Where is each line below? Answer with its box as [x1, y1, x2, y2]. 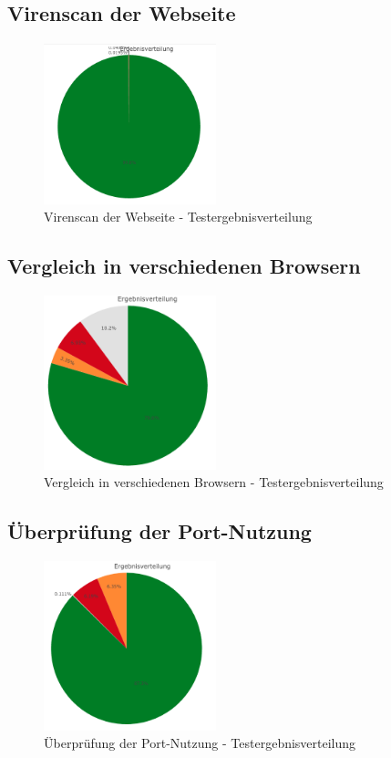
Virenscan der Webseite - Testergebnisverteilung [44, 207, 313, 226]
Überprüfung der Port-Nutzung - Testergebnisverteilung [44, 733, 356, 753]
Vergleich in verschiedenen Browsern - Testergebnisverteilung [44, 472, 384, 492]
